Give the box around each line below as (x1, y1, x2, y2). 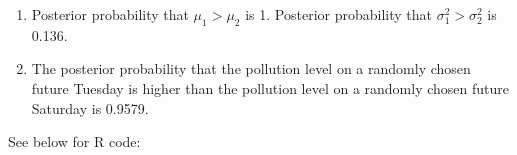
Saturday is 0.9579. (31, 97, 149, 118)
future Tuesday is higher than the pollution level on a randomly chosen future (31, 77, 510, 98)
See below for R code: (8, 131, 141, 152)
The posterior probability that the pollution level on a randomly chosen (31, 58, 471, 79)
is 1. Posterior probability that (245, 4, 432, 24)
